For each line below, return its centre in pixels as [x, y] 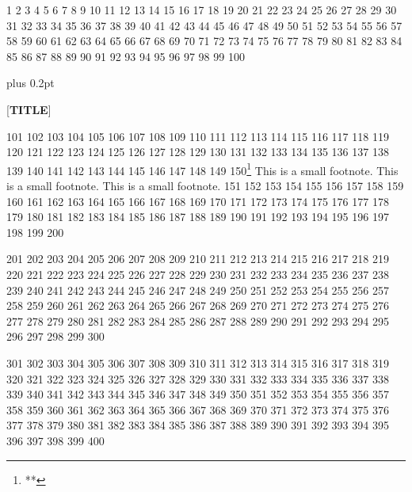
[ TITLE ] [29, 109]
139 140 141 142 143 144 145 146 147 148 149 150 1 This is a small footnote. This [202, 169]
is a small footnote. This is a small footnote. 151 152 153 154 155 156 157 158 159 [205, 185]
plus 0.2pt [31, 83]
